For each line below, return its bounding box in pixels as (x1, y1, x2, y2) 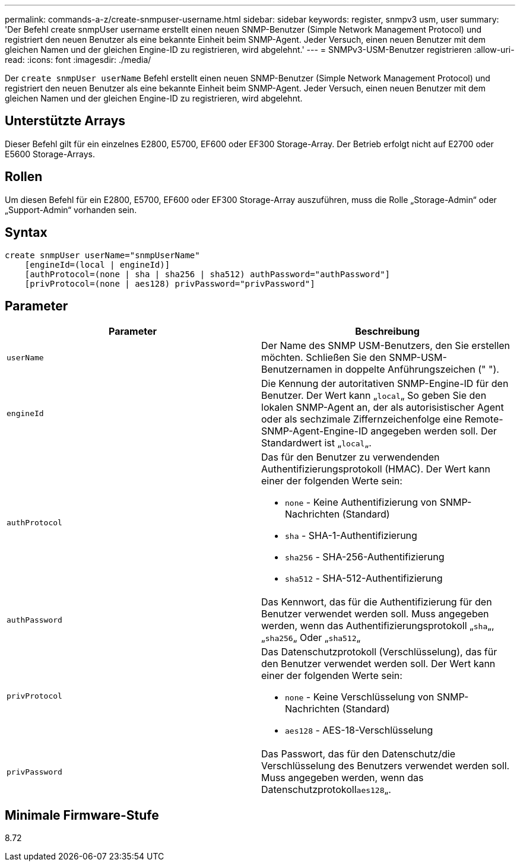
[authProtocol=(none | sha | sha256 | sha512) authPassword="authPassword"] (24, 269, 391, 279)
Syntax (5, 225, 47, 240)
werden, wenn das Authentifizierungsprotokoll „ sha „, (261, 620, 494, 632)
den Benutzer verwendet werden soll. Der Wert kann (261, 658, 496, 670)
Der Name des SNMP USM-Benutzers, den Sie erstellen (261, 340, 511, 352)
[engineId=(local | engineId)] (24, 259, 170, 269)
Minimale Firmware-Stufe (5, 807, 159, 823)
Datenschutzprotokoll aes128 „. (261, 783, 391, 796)
